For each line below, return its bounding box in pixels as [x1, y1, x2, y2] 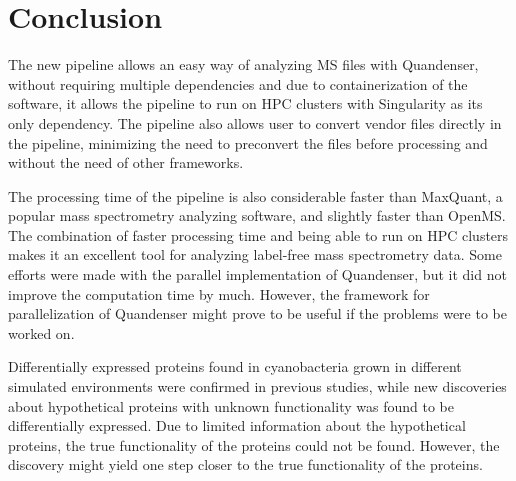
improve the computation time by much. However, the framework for [8, 283, 430, 304]
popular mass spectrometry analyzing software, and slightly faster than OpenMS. [8, 205, 506, 226]
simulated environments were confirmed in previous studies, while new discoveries [8, 376, 507, 397]
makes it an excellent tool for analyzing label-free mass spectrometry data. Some [8, 244, 502, 265]
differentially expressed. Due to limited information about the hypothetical [8, 415, 466, 436]
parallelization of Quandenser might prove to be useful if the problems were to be [8, 303, 507, 324]
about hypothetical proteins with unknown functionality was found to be [8, 395, 454, 416]
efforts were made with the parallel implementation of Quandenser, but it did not [8, 264, 507, 285]
